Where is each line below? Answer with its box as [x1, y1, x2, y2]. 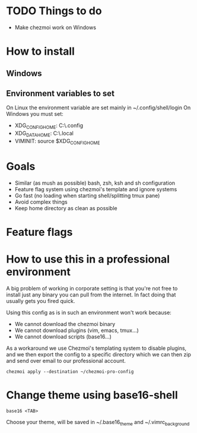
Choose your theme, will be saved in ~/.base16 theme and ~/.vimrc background [6, 418, 190, 427]
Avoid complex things [14, 198, 68, 206]
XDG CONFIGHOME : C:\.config [14, 122, 84, 131]
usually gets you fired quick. [6, 297, 75, 304]
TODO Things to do [6, 4, 102, 18]
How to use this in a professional [6, 252, 170, 266]
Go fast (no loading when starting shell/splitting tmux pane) [14, 192, 160, 199]
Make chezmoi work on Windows [14, 24, 97, 31]
